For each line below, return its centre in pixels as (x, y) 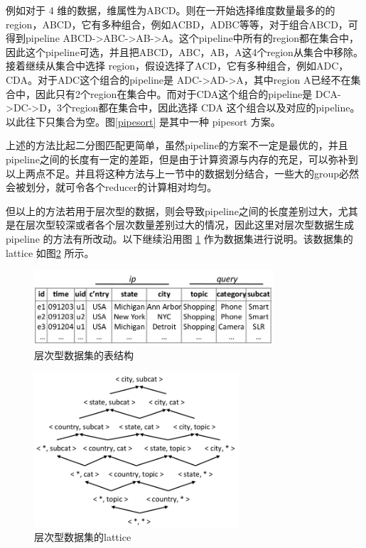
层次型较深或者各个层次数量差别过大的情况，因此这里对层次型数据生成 (189, 225)
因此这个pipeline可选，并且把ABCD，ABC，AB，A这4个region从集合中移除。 (184, 51)
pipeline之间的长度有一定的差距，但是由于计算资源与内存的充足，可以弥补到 (182, 159)
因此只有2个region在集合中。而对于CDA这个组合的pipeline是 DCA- (188, 93)
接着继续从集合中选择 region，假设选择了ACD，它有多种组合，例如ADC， (177, 66)
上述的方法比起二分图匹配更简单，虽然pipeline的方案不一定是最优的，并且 (177, 145)
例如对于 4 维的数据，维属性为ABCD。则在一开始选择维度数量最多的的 (171, 10)
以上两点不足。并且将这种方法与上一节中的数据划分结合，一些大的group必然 (183, 173)
